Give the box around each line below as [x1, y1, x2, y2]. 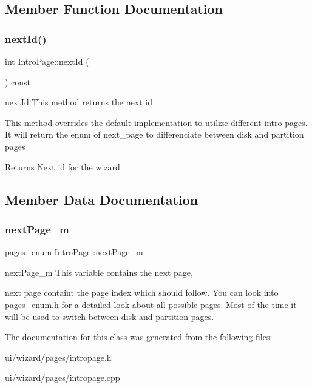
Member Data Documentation [5, 190, 198, 209]
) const [5, 75, 31, 88]
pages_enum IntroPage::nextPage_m [5, 246, 143, 258]
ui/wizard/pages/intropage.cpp [5, 371, 120, 384]
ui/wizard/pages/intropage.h [5, 350, 112, 363]
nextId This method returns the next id [5, 96, 152, 109]
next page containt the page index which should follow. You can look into [5, 286, 279, 299]
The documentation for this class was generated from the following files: [5, 330, 273, 343]
